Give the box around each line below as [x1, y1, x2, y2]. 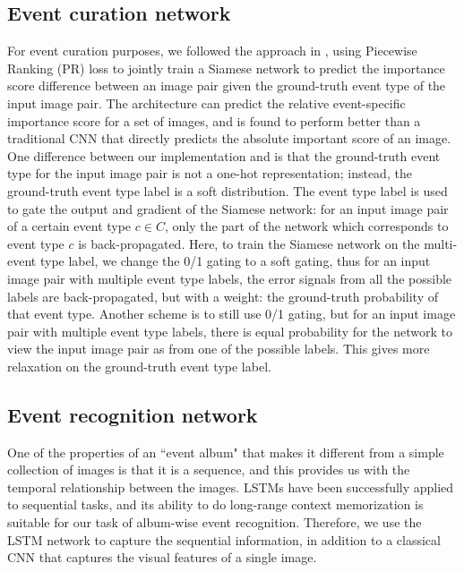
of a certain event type [7, 217, 132, 235]
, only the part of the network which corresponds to [164, 217, 449, 235]
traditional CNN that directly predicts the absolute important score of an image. [7, 129, 451, 148]
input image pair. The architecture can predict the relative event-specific [7, 93, 406, 112]
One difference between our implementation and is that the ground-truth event [7, 146, 441, 165]
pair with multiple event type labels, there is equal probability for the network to [7, 321, 452, 340]
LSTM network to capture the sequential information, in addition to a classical [7, 530, 441, 549]
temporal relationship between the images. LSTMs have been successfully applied [7, 477, 454, 496]
